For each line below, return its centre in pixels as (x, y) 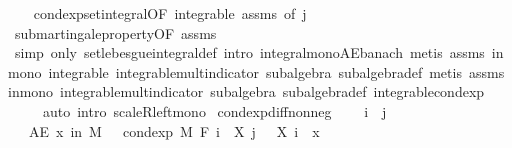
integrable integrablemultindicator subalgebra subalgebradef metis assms (276, 71)
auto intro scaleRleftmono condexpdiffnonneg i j (214, 110)
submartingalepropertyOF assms (115, 32)
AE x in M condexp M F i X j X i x (174, 130)
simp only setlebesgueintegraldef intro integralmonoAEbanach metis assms (249, 52)
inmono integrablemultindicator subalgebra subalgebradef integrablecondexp (246, 91)
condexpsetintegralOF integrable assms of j (170, 13)
